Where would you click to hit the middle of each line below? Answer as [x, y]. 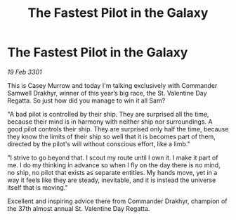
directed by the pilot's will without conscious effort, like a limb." [99, 144]
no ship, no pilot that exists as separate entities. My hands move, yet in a [112, 172]
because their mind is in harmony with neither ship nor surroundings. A [110, 122]
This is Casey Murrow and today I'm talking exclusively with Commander [112, 85]
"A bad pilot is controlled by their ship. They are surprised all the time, [108, 114]
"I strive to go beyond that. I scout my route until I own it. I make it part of [113, 157]
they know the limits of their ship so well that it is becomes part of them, [111, 136]
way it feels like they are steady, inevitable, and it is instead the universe [112, 180]
